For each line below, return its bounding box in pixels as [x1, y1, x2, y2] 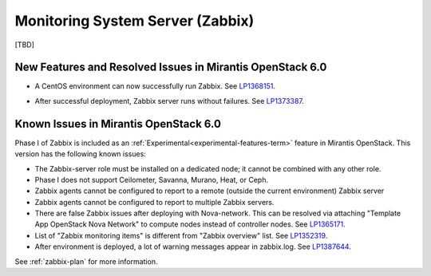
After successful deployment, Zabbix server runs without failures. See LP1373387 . [34, 96, 305, 105]
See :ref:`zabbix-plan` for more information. [14, 256, 158, 266]
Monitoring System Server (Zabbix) [14, 12, 255, 30]
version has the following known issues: [14, 149, 147, 159]
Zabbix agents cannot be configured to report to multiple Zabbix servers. [34, 197, 275, 207]
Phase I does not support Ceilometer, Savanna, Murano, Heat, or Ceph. [34, 175, 269, 184]
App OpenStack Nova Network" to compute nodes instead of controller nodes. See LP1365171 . [34, 219, 346, 229]
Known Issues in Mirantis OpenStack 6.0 [14, 116, 221, 131]
